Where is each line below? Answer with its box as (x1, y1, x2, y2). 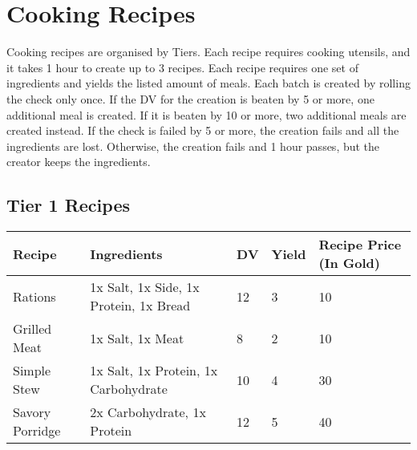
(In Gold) (318, 253, 380, 273)
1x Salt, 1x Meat (90, 328, 184, 347)
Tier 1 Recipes (6, 193, 130, 217)
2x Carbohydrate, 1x (90, 403, 206, 422)
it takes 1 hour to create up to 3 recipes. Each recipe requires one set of (6, 59, 358, 75)
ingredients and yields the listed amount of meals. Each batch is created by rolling (6, 75, 411, 91)
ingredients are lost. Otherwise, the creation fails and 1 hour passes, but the (6, 137, 380, 154)
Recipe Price (318, 235, 402, 254)
